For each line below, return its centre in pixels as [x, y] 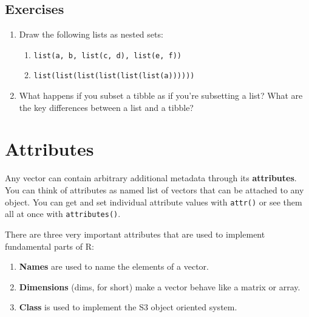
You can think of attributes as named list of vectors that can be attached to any [154, 190]
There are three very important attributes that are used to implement [135, 234]
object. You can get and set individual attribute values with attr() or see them [154, 202]
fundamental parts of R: [49, 246]
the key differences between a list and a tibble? [106, 107]
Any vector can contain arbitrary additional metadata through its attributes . [151, 178]
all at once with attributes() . [63, 214]
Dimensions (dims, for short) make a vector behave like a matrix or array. [160, 286]
